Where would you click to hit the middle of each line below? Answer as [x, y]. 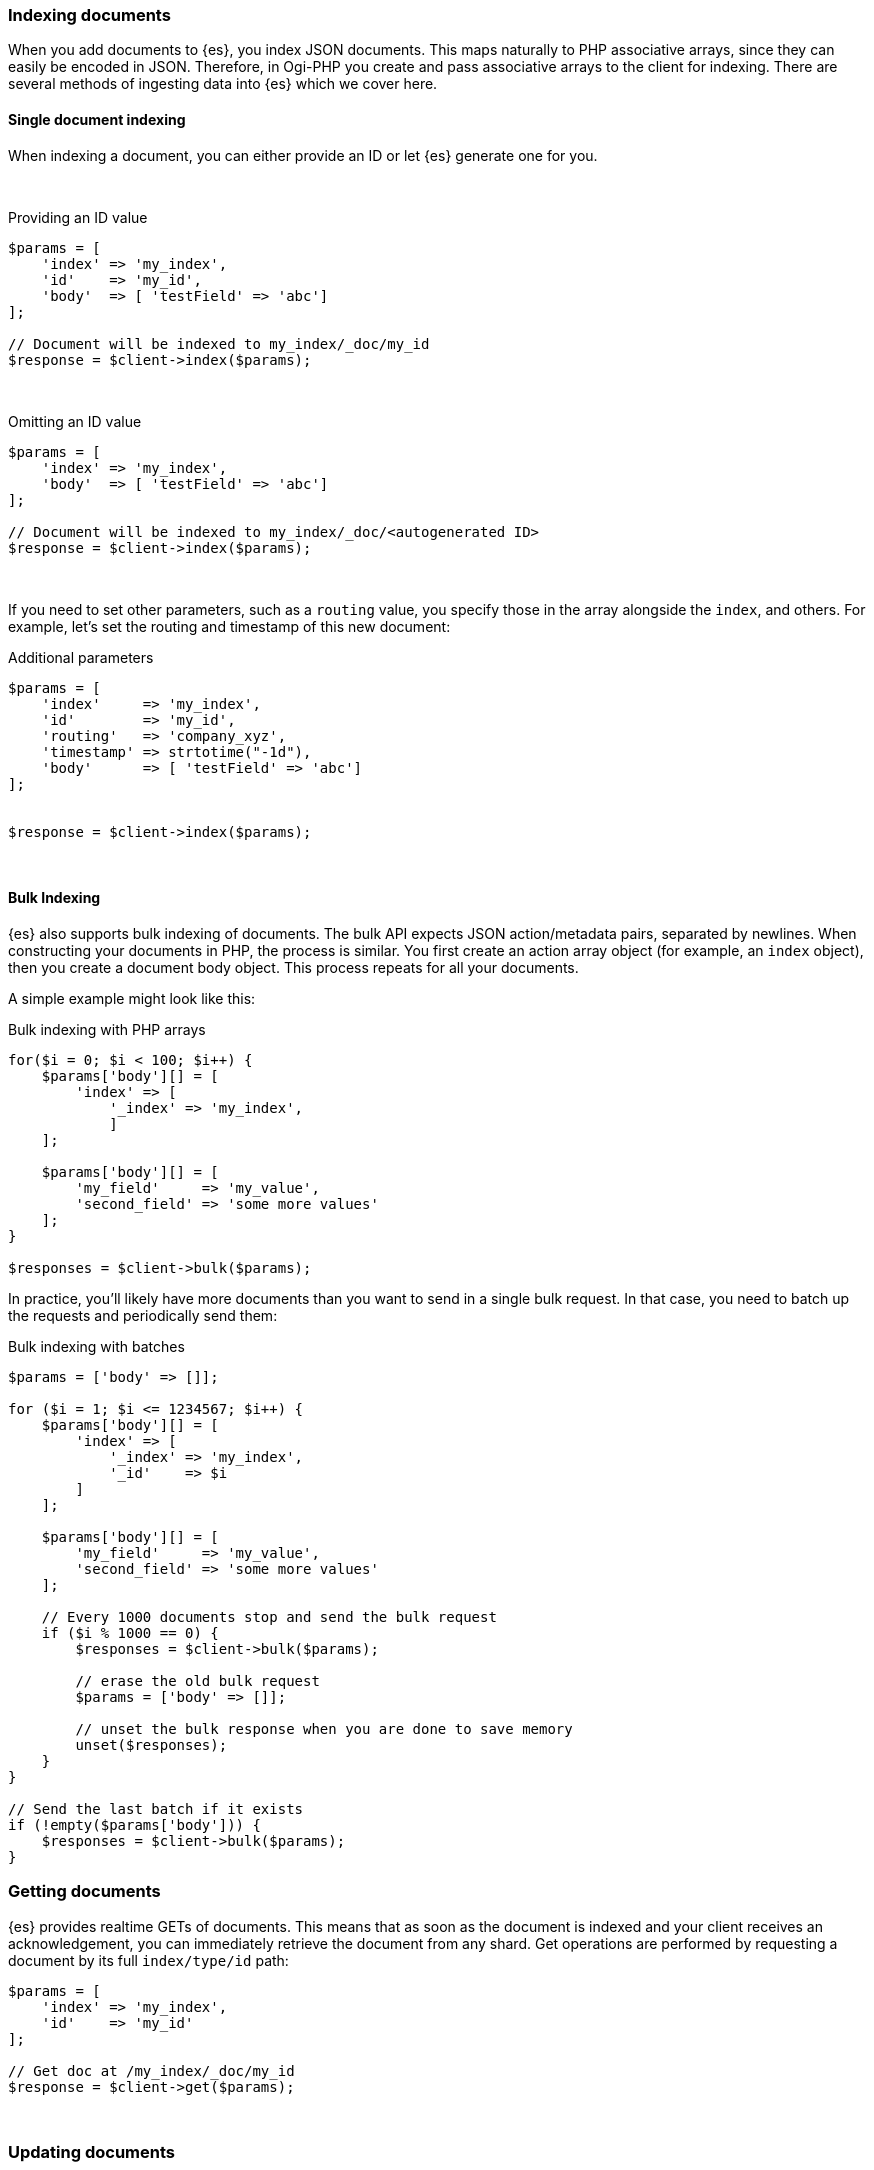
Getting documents [84, 1891]
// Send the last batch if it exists [156, 1808]
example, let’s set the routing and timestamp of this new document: [229, 626]
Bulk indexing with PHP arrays [107, 1029]
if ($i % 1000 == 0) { [130, 1632]
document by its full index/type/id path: [148, 1960]
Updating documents [91, 2151]
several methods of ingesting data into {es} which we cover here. [223, 84]
